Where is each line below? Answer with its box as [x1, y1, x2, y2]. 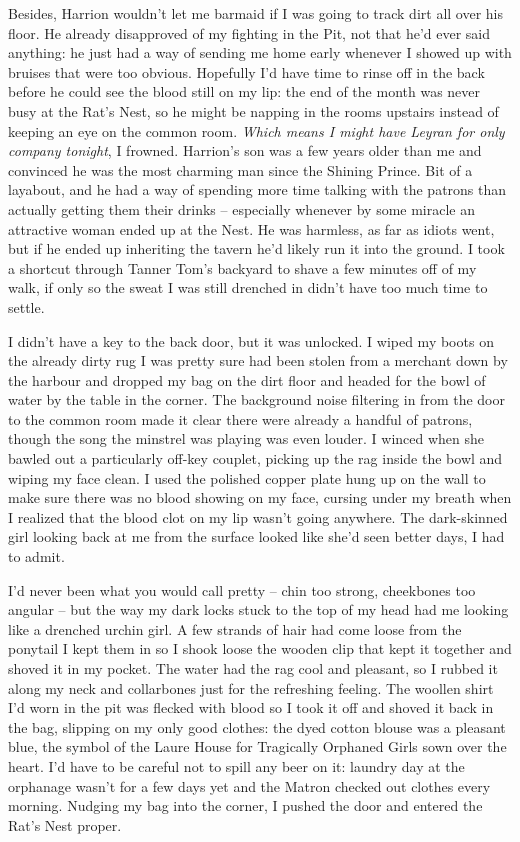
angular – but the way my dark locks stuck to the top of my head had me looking [8, 599, 509, 620]
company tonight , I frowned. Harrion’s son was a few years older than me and [8, 140, 482, 161]
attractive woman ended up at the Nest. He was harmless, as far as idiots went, [8, 218, 495, 239]
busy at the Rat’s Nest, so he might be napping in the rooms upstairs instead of [8, 100, 499, 121]
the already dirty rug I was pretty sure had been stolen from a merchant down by [8, 350, 508, 371]
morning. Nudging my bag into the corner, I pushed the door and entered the [8, 795, 483, 816]
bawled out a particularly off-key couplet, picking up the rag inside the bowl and [8, 448, 503, 469]
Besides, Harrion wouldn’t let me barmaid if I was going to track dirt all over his [8, 3, 503, 23]
